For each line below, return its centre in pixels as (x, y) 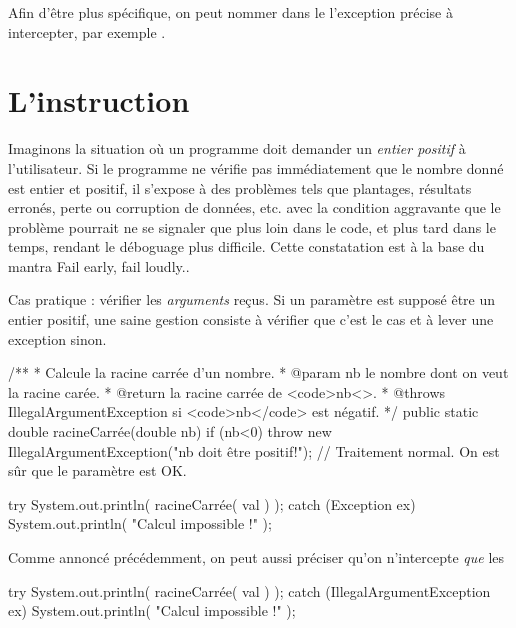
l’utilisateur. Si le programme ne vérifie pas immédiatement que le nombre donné (256, 167)
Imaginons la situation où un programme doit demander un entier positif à (237, 148)
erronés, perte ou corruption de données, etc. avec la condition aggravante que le (254, 207)
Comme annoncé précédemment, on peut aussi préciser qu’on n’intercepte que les (256, 557)
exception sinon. (57, 338)
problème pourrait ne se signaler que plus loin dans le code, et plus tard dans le (252, 226)
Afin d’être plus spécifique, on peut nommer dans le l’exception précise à (230, 12)
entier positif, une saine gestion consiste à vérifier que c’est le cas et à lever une (251, 319)
